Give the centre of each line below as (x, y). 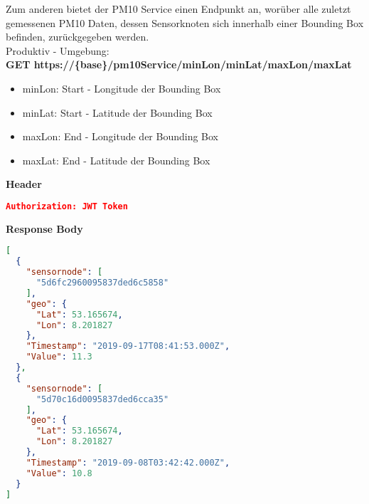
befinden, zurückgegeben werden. (77, 37)
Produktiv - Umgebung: (58, 50)
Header (24, 184)
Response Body (44, 228)
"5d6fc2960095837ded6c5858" (102, 283)
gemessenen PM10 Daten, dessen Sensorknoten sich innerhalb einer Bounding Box (185, 22)
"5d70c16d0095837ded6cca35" (102, 399)
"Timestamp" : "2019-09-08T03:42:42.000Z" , (128, 462)
